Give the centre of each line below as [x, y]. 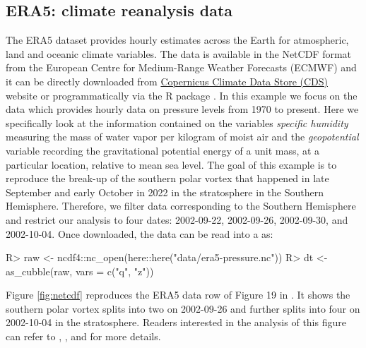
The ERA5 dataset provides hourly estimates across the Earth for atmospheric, [177, 40]
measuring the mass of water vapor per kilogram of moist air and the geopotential [182, 137]
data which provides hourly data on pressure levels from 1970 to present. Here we [182, 109]
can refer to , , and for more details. [83, 336]
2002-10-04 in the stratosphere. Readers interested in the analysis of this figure [176, 322]
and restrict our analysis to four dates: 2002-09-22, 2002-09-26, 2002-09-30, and [177, 219]
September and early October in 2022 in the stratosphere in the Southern [165, 192]
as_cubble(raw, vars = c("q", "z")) [80, 271]
